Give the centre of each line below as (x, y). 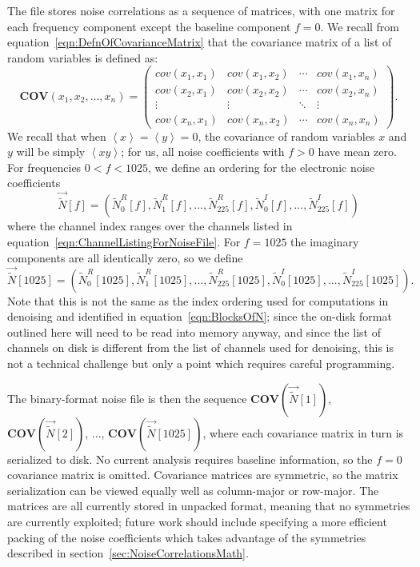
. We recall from (360, 26)
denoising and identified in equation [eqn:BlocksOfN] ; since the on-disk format (200, 316)
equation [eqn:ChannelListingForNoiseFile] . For (124, 241)
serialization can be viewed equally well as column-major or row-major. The (193, 490)
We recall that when (57, 136)
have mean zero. (357, 152)
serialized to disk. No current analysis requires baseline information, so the (190, 459)
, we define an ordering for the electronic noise (261, 167)
